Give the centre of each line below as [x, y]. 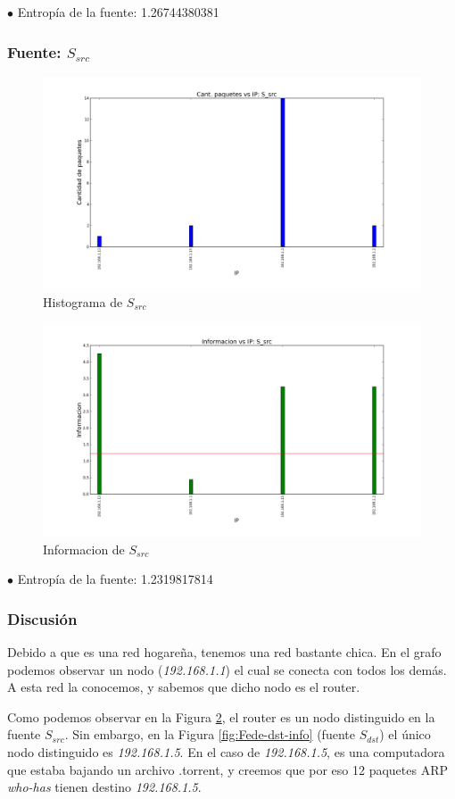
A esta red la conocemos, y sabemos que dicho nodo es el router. [184, 687]
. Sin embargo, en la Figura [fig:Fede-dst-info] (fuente [210, 734]
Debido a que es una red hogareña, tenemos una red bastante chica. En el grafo [224, 652]
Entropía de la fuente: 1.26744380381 [118, 12]
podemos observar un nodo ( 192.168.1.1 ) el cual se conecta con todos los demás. [227, 669]
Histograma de [83, 301]
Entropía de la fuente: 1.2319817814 [115, 579]
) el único [405, 734]
